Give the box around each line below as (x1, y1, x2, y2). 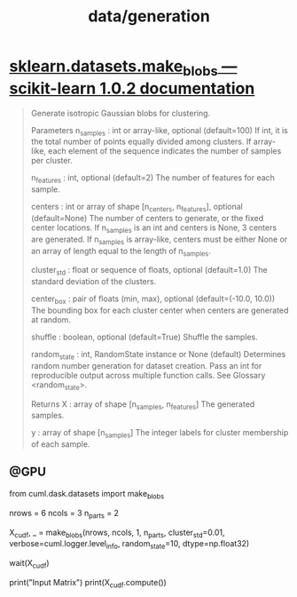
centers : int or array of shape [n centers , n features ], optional (30, 202, 244, 214)
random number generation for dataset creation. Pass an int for (30, 360, 262, 370)
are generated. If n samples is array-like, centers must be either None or (30, 234, 288, 246)
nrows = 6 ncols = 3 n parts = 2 (9, 507, 120, 521)
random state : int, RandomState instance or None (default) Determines (30, 348, 286, 362)
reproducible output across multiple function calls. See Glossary (30, 370, 266, 380)
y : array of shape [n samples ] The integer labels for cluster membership (30, 427, 289, 441)
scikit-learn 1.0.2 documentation (9, 78, 255, 99)
